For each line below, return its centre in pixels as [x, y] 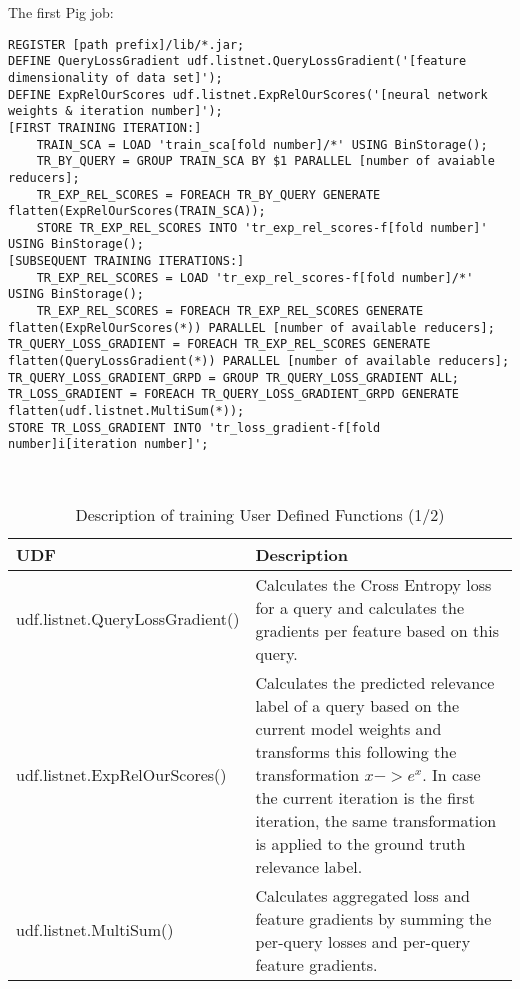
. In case [451, 774]
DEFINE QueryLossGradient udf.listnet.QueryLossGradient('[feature [237, 61]
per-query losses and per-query [363, 941]
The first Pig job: [61, 12]
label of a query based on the [357, 705]
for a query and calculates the [360, 607]
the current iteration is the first [365, 797]
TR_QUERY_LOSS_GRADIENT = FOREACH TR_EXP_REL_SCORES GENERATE [219, 344]
